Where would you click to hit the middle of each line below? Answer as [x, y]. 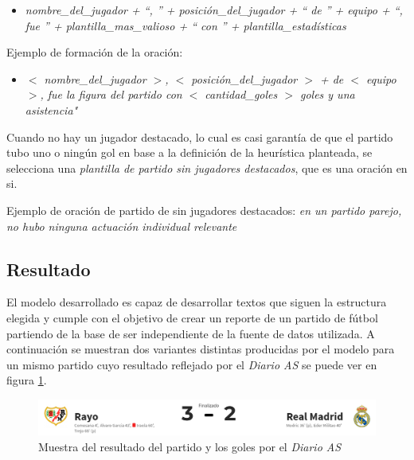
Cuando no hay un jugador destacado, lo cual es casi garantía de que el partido [200, 136]
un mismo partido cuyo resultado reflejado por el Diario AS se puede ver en [192, 364]
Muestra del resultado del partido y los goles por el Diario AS [190, 446]
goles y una [327, 94]
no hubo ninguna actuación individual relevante [122, 226]
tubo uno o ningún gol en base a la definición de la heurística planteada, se [189, 152]
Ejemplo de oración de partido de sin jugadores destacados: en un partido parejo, [204, 210]
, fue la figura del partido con [111, 94]
